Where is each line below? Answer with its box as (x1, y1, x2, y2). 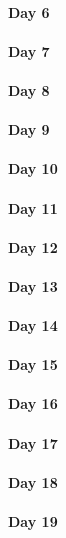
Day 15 (8, 354, 58, 375)
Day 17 (8, 432, 58, 453)
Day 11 (8, 197, 58, 218)
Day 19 (8, 511, 58, 532)
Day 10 (8, 158, 58, 179)
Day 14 (8, 315, 58, 336)
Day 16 (8, 393, 58, 414)
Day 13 (8, 275, 58, 296)
